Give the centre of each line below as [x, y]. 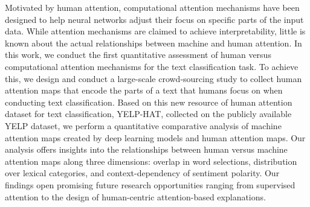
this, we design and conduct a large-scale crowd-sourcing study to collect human [153, 78]
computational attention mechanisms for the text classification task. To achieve [152, 66]
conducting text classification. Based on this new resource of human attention [149, 102]
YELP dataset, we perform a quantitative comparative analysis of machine [143, 125]
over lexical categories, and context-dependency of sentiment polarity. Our [142, 173]
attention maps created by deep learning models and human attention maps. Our [155, 137]
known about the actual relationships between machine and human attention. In [153, 43]
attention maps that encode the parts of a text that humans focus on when [144, 90]
